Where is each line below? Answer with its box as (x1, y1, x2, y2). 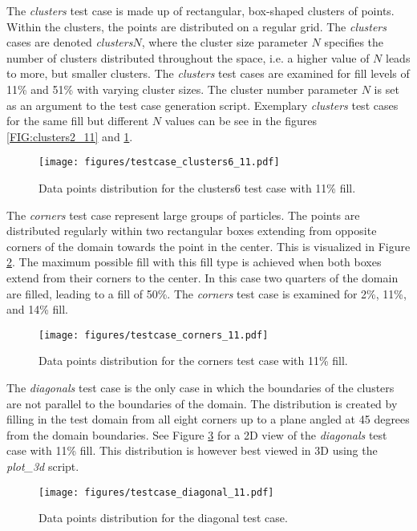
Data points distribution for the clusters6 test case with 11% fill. (38, 180, 356, 196)
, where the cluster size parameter (141, 34, 308, 51)
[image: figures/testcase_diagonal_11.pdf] (38, 486, 274, 498)
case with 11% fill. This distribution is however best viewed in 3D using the (6, 442, 378, 459)
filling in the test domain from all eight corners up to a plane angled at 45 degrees (6, 411, 410, 428)
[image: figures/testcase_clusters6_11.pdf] (38, 156, 280, 168)
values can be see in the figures (164, 112, 317, 129)
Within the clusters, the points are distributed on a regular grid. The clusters (6, 18, 387, 34)
